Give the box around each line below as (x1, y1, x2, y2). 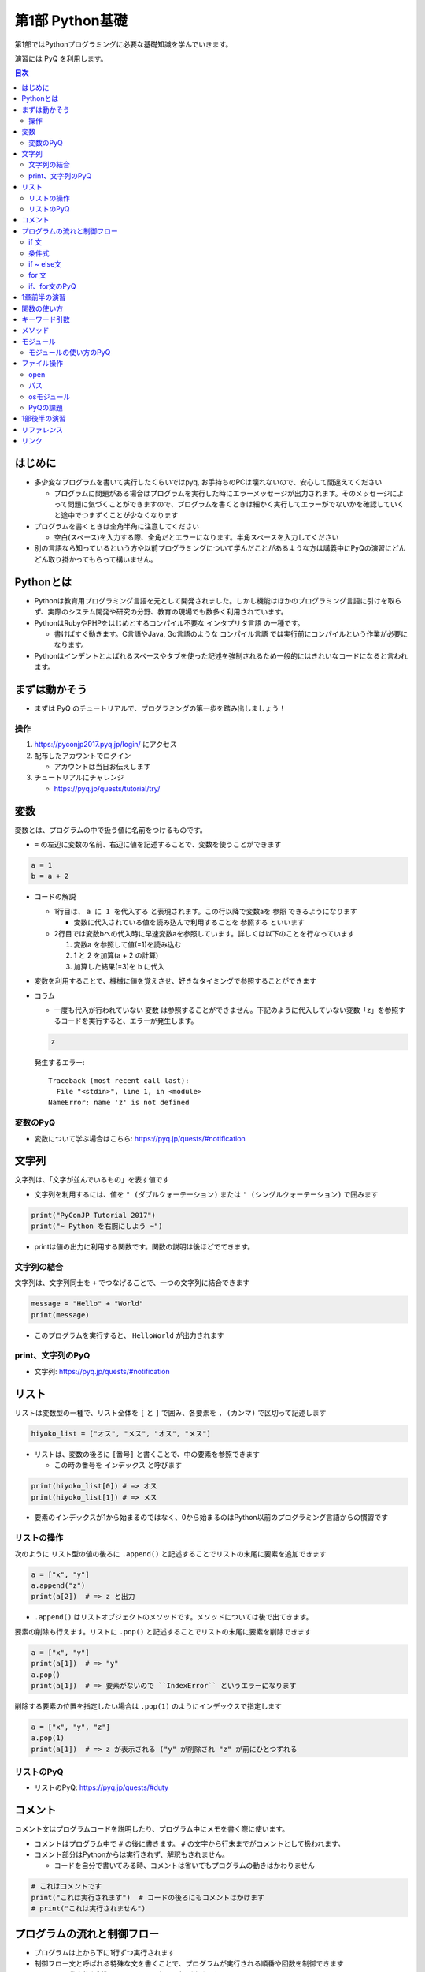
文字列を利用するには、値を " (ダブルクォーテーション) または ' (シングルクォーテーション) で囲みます (34, 1190, 379, 1199)
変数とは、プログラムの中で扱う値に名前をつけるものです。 (14, 825, 208, 835)
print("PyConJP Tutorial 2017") (31, 1211, 157, 1219)
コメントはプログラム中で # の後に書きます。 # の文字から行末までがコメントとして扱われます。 (34, 1839, 346, 1848)
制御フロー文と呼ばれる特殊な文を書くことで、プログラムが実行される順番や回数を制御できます (34, 1959, 344, 1968)
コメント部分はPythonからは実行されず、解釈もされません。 (34, 1850, 230, 1859)
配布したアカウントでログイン (34, 750, 131, 760)
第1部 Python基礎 (14, 12, 128, 29)
